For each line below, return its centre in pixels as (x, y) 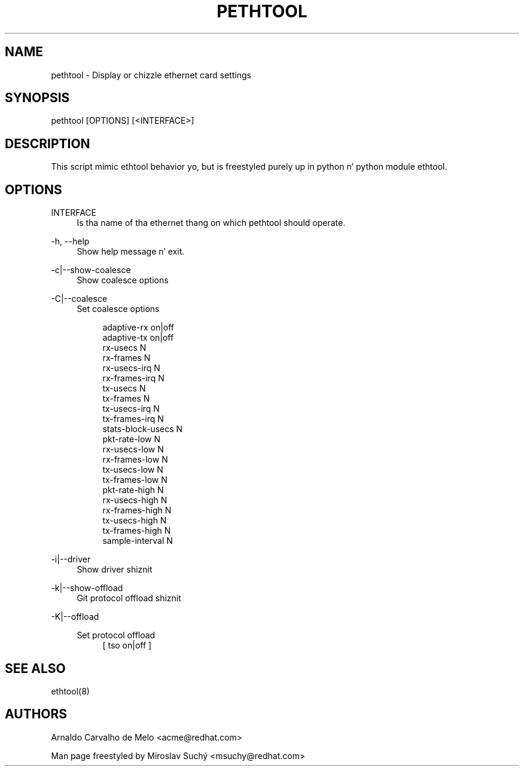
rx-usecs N (124, 348)
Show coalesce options (123, 280)
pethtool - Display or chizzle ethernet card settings (151, 75)
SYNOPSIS (37, 98)
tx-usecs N (124, 388)
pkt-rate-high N (133, 490)
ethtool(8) (70, 691)
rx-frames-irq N (133, 378)
